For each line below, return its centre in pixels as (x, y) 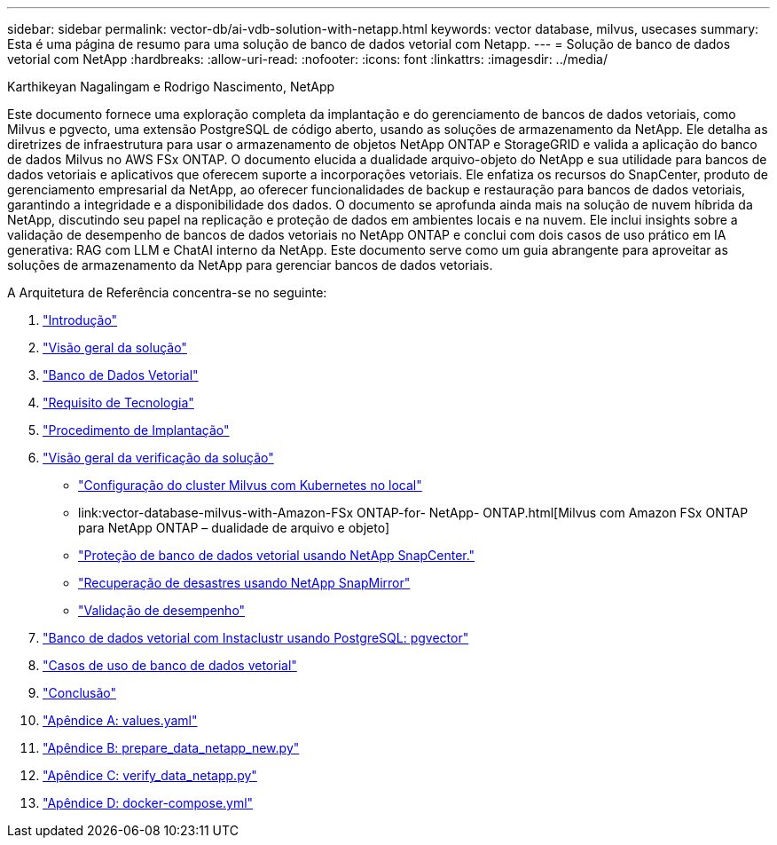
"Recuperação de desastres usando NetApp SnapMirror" (244, 583)
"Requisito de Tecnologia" (118, 403)
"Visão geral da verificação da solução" (158, 458)
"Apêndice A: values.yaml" (120, 720)
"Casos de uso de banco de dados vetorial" (170, 665)
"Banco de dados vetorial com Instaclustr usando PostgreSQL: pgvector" (256, 638)
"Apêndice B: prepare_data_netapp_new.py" (171, 748)
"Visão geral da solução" (115, 347)
